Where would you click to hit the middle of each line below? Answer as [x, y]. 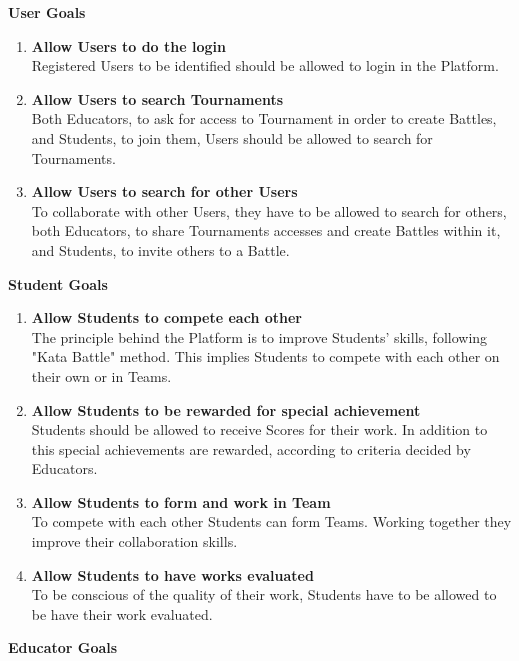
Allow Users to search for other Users [164, 191]
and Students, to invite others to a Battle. [160, 249]
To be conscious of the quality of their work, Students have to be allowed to [264, 594]
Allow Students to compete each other [166, 317]
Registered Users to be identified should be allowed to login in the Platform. [265, 65]
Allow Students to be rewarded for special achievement [226, 409]
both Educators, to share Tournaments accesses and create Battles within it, [266, 230]
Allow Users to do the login [128, 45]
